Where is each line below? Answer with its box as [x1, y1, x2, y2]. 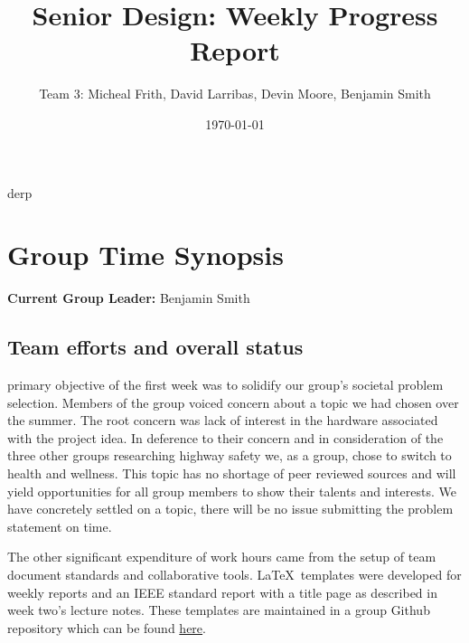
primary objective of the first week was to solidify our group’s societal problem [7, 375, 444, 394]
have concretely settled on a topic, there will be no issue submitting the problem [7, 499, 454, 518]
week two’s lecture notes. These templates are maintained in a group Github [7, 600, 430, 619]
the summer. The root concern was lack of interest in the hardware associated [7, 411, 438, 430]
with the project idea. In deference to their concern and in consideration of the [7, 428, 444, 447]
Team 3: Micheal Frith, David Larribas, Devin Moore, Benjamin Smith [39, 84, 431, 103]
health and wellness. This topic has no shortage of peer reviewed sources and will [7, 463, 456, 482]
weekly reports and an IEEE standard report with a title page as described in [7, 582, 437, 601]
